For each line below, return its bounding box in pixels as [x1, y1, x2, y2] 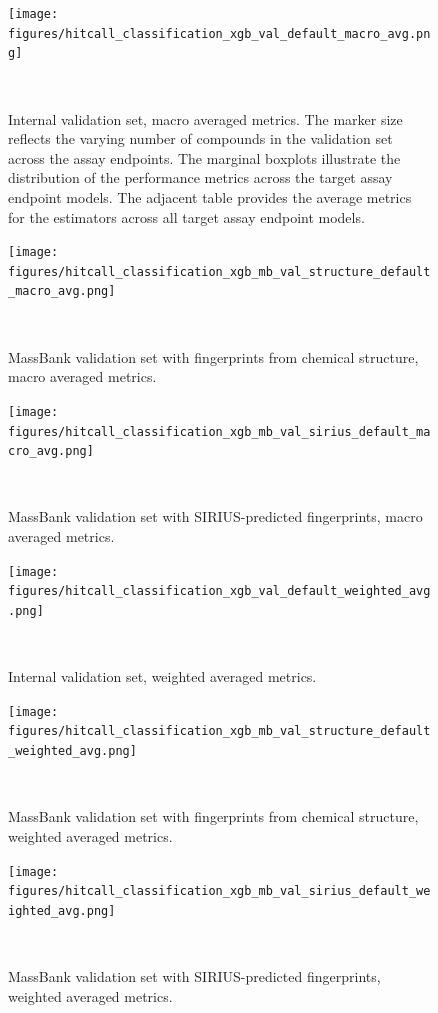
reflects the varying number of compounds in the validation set [8, 128, 393, 149]
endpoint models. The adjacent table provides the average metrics [8, 186, 412, 207]
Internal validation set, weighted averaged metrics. [8, 666, 317, 687]
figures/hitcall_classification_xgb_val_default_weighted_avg [8, 584, 431, 599]
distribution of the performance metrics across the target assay [8, 167, 393, 188]
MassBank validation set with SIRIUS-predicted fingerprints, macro [8, 506, 423, 527]
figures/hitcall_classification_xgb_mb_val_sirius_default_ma [8, 424, 431, 439]
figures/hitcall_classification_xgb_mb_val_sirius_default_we [8, 884, 431, 899]
